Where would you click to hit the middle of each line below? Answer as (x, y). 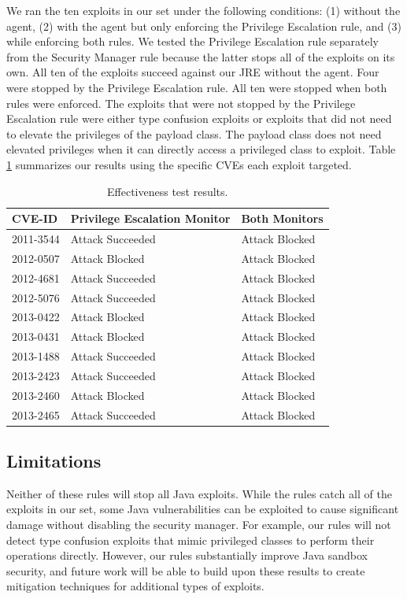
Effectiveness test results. (168, 191)
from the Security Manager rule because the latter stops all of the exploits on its (201, 56)
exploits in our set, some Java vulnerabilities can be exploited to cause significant (203, 509)
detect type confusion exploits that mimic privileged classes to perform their (191, 540)
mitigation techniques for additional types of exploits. (135, 586)
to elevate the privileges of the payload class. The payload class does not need (194, 133)
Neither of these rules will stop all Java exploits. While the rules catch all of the (199, 493)
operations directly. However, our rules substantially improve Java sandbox (187, 555)
